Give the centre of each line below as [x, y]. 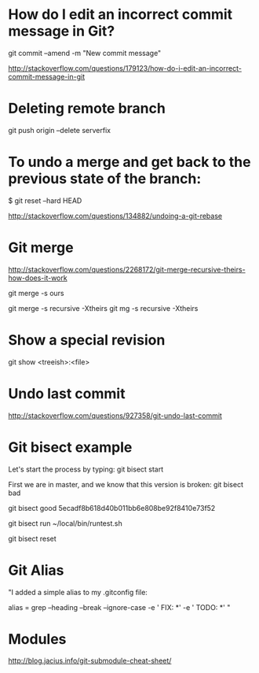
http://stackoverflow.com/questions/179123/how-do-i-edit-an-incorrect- [125, 68]
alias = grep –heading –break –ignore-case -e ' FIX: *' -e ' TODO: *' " [119, 607]
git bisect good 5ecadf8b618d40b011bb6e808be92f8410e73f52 [112, 508]
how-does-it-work [38, 278]
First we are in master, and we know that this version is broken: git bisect [126, 484]
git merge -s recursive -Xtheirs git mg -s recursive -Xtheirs [103, 308]
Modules [37, 639]
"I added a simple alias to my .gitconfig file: [78, 592]
